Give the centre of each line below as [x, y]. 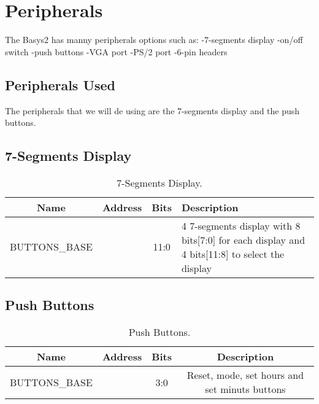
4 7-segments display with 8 [241, 225]
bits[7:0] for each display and [243, 239]
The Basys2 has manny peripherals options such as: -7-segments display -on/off [154, 40]
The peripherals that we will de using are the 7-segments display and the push [152, 110]
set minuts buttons [245, 389]
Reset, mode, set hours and [245, 375]
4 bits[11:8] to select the [233, 254]
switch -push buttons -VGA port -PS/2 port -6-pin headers [116, 51]
